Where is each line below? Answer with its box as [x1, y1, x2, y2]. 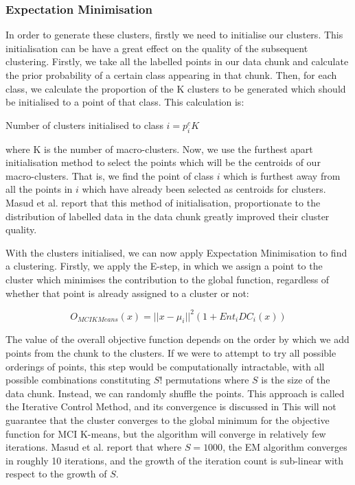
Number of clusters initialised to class [5, 117, 163, 132]
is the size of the [261, 372, 330, 387]
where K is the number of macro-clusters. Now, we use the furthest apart [5, 141, 313, 156]
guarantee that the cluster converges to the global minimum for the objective [5, 412, 330, 427]
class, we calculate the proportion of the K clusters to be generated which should [5, 81, 346, 95]
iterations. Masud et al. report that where [5, 440, 182, 454]
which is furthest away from [223, 168, 341, 182]
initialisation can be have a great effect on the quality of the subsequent [5, 40, 308, 55]
